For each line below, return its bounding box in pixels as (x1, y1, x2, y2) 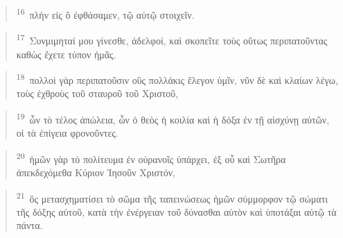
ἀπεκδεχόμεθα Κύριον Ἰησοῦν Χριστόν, (16, 165, 175, 180)
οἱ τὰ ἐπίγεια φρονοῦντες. (16, 126, 118, 140)
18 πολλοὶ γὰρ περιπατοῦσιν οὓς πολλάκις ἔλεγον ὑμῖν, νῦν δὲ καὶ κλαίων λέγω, (16, 71, 338, 87)
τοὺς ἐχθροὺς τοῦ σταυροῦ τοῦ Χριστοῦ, (16, 86, 179, 101)
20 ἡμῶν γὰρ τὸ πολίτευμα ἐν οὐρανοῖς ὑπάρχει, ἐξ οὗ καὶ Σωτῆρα (16, 149, 286, 166)
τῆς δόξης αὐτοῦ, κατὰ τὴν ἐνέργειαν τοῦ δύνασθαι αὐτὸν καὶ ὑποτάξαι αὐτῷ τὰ (16, 204, 337, 219)
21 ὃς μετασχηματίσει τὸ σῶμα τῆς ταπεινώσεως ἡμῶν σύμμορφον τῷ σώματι (16, 189, 328, 205)
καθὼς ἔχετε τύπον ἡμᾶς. (16, 46, 116, 61)
